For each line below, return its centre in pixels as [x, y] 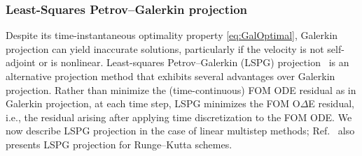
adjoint [21, 62]
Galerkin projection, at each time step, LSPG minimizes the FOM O [153, 103]
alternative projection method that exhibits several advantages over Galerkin [170, 76]
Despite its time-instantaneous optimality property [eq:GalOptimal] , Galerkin [172, 35]
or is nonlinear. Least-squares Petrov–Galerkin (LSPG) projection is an [194, 62]
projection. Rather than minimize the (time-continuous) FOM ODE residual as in [181, 89]
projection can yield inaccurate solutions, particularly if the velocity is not [165, 48]
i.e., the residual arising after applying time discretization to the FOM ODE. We [179, 117]
